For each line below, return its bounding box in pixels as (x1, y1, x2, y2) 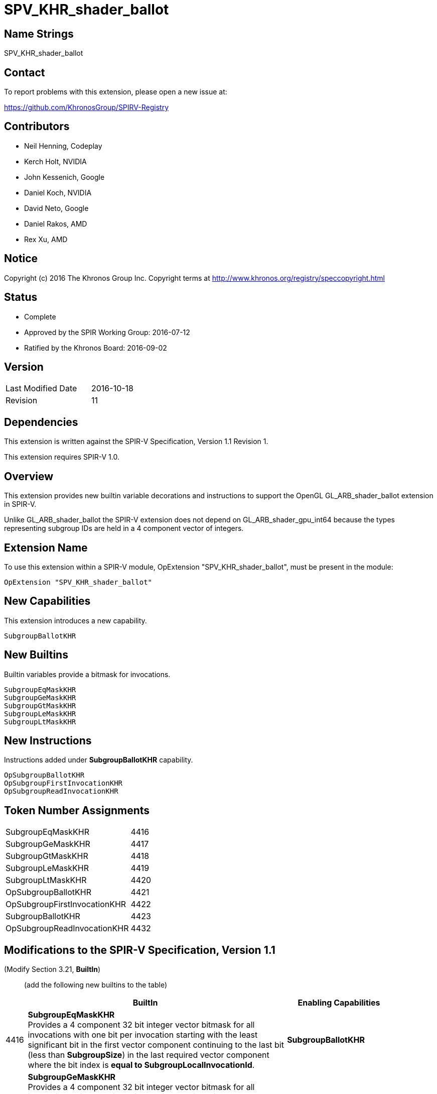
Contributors (4, 120, 70, 133)
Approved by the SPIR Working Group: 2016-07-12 (24, 327, 190, 337)
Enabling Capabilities (298, 998, 380, 1008)
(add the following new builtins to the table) (24, 980, 168, 990)
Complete (24, 312, 56, 321)
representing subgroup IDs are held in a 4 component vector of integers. (4, 524, 244, 533)
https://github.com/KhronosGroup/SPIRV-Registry (4, 103, 169, 112)
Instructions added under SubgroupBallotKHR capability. (4, 755, 193, 764)
